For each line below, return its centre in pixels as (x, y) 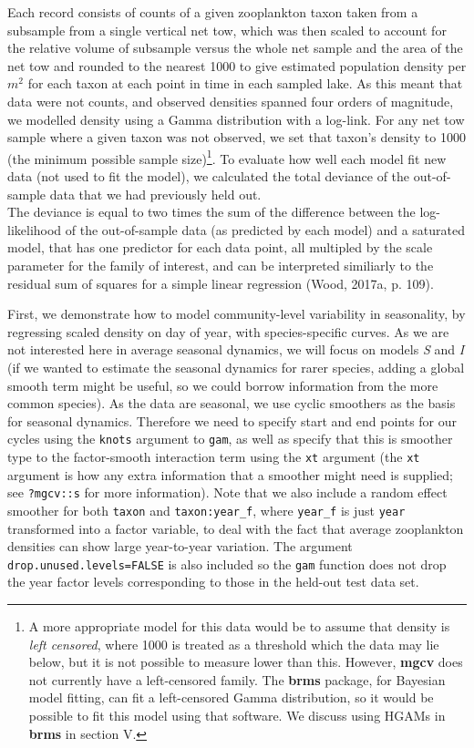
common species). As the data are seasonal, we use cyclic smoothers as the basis (232, 403)
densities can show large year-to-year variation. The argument (180, 546)
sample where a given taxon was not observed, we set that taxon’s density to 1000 (237, 137)
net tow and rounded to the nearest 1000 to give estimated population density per (237, 65)
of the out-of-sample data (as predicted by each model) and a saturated (265, 229)
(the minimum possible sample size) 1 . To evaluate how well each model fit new (227, 157)
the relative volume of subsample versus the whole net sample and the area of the (235, 48)
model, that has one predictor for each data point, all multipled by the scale (220, 247)
